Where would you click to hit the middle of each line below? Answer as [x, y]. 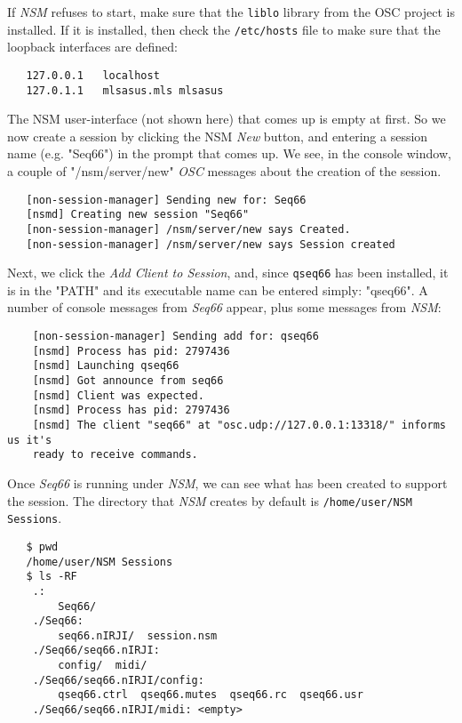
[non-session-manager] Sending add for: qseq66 [175, 337]
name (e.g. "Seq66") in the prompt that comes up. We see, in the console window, [229, 153]
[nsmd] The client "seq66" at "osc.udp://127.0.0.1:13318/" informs [239, 425]
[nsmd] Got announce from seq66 [128, 381]
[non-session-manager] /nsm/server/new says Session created [211, 244]
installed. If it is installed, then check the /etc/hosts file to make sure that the [224, 29]
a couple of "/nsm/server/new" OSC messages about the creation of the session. [224, 171]
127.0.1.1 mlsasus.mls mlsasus [125, 90]
